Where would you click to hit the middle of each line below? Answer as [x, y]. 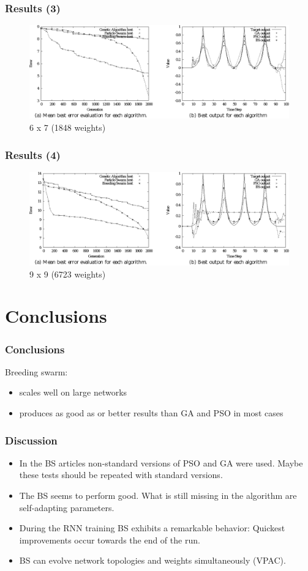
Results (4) [33, 154]
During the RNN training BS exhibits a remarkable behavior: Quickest [152, 528]
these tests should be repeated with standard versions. [121, 475]
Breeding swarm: [36, 371]
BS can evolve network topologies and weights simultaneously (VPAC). [152, 560]
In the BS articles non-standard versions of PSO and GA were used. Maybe [161, 462]
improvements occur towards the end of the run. [110, 540]
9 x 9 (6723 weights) [68, 274]
